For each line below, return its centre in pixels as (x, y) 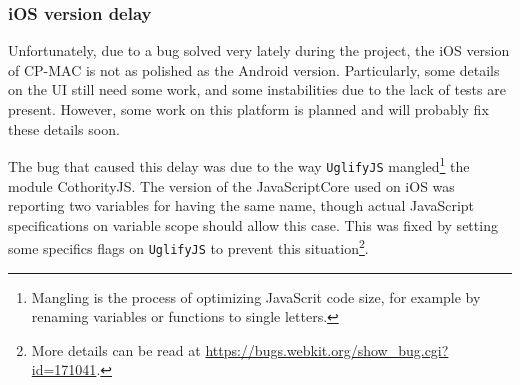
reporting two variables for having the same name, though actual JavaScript (241, 205)
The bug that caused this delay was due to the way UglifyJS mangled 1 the (239, 164)
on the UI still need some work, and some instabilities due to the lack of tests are (257, 89)
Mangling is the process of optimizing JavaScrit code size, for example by (256, 296)
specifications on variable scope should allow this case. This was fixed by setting (253, 224)
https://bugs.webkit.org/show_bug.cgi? (327, 349)
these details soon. (64, 128)
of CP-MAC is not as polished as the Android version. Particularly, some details (254, 69)
